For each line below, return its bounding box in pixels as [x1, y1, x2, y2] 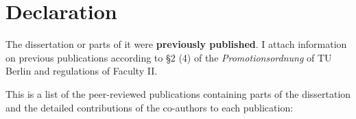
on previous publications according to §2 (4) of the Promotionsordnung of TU [5, 50, 332, 64]
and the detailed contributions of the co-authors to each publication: [5, 100, 294, 114]
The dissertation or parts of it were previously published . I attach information [5, 37, 347, 51]
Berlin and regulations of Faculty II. [5, 64, 158, 78]
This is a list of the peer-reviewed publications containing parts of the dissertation [5, 86, 351, 101]
